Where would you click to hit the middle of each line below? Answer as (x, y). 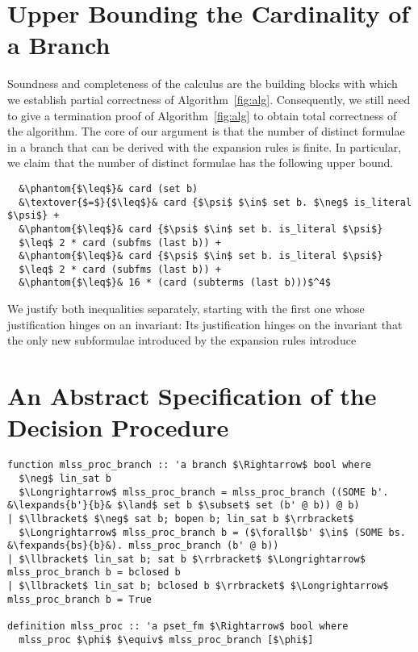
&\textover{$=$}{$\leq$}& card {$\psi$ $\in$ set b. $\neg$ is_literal (215, 202)
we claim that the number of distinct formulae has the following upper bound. (201, 163)
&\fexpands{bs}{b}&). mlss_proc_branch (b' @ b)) (143, 546)
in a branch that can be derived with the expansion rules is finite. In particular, (205, 146)
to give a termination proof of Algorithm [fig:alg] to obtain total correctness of (202, 115)
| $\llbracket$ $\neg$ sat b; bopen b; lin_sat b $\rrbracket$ (181, 518)
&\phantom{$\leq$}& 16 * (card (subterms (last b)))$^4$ (175, 283)
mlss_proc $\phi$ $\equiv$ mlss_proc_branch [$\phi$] (166, 639)
